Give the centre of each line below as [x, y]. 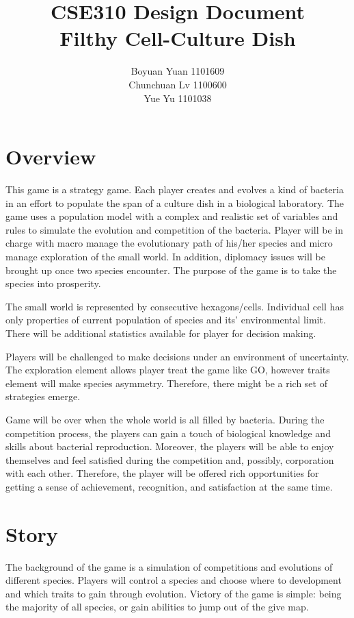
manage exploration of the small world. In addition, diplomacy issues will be [165, 256]
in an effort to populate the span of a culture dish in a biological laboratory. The [175, 202]
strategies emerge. [43, 396]
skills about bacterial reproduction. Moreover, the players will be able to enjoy [170, 446]
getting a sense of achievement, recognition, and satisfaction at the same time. [169, 486]
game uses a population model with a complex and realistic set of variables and [172, 216]
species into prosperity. [53, 283]
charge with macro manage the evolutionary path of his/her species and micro [169, 243]
